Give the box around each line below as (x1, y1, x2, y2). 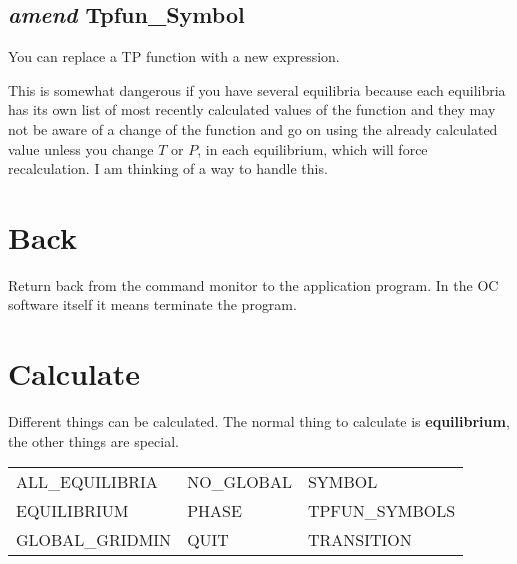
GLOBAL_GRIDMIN (16, 528, 172, 552)
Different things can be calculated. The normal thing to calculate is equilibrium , (8, 411, 510, 432)
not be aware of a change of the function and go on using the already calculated (8, 118, 498, 139)
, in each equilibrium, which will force (197, 138, 428, 159)
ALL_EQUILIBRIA (16, 470, 158, 494)
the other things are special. (8, 430, 179, 451)
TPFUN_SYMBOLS (307, 499, 456, 523)
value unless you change (8, 138, 154, 159)
